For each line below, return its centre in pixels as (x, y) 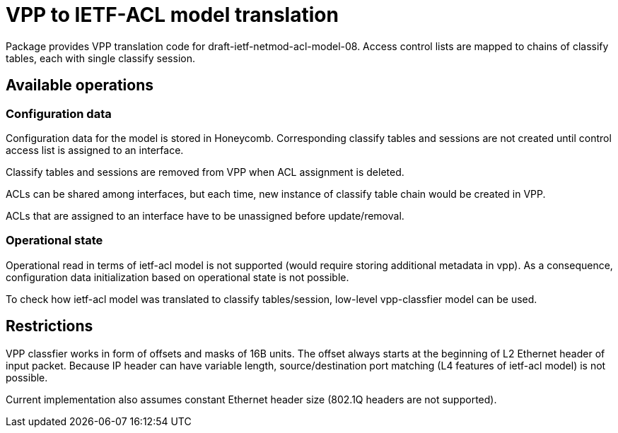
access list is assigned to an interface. (95, 150)
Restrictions (49, 326)
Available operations (80, 85)
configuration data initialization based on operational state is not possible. (177, 277)
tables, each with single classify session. (100, 58)
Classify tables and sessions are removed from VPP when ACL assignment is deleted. (205, 172)
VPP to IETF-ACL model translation (172, 15)
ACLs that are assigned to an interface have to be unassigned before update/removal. (205, 215)
